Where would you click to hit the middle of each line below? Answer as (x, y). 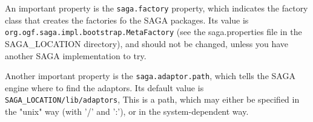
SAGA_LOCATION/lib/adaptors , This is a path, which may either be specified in (152, 99)
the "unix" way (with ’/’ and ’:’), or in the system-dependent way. (127, 111)
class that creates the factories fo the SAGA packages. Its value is (127, 20)
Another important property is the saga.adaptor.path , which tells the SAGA (150, 76)
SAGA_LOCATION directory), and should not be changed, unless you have (147, 43)
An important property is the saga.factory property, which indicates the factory (156, 8)
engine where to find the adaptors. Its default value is (104, 87)
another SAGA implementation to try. (76, 55)
